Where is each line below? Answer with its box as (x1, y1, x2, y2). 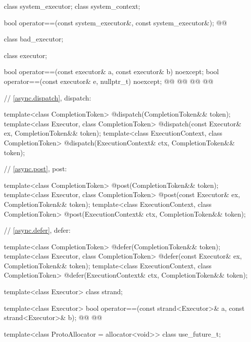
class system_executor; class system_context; (4, 1, 140, 11)
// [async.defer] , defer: (4, 225, 71, 235)
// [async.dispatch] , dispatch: (4, 92, 91, 102)
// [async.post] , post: (4, 163, 67, 174)
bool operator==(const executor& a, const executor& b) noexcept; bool (4, 66, 219, 77)
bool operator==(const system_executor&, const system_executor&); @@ (4, 17, 227, 27)
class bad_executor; (4, 34, 63, 44)
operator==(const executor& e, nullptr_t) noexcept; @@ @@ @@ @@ (4, 76, 213, 86)
